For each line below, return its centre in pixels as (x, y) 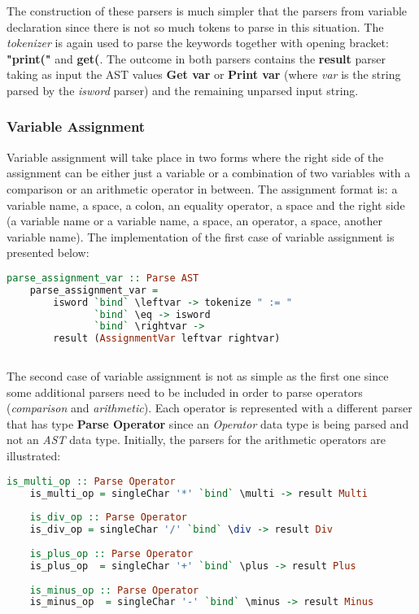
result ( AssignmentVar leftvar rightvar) (167, 339)
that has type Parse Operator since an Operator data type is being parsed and (208, 423)
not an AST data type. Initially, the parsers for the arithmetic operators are (196, 440)
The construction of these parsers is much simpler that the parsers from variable (207, 11)
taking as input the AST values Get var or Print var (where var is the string (204, 74)
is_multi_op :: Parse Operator (91, 481)
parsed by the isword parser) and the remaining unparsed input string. (183, 90)
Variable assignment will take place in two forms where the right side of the (195, 157)
